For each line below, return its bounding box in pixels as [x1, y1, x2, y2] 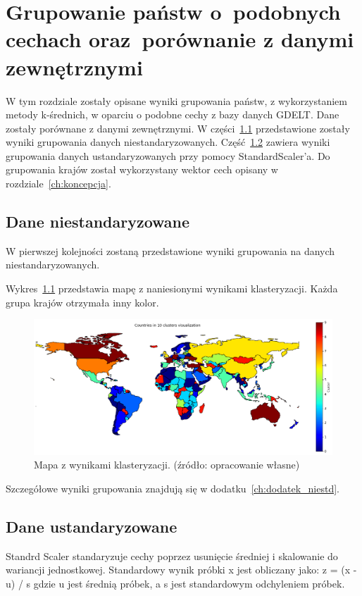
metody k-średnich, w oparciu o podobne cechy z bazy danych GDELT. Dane [6, 107, 339, 122]
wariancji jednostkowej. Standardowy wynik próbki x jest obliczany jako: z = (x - [6, 562, 357, 577]
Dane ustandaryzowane [6, 515, 177, 537]
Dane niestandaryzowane [6, 211, 190, 232]
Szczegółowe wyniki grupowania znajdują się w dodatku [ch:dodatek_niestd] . [6, 480, 339, 495]
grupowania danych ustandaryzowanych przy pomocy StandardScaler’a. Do [6, 148, 330, 163]
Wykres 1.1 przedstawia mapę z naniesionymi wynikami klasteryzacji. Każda [6, 281, 338, 296]
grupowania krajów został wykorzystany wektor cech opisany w [6, 162, 278, 177]
